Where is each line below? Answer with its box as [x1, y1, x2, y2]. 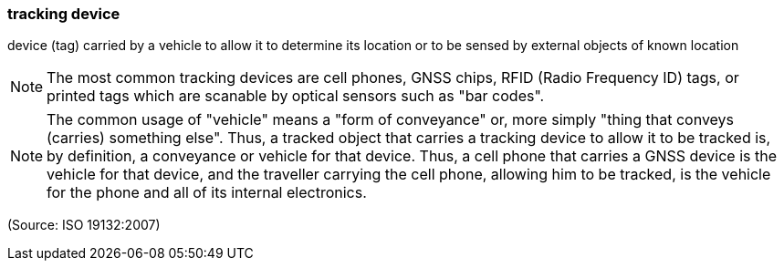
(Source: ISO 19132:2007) [7, 217, 161, 233]
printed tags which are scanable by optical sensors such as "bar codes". [47, 87, 545, 106]
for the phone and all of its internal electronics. [47, 183, 367, 202]
